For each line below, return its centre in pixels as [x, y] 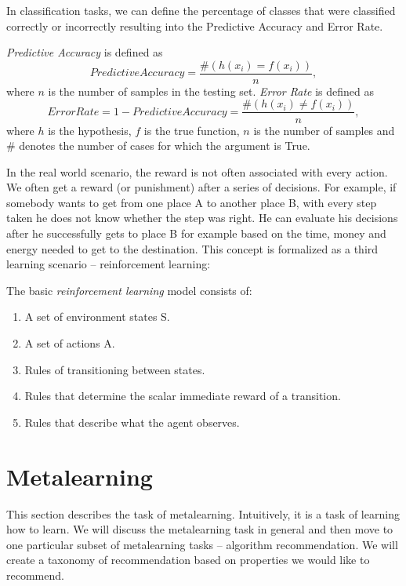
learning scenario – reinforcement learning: [109, 264]
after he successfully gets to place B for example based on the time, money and [196, 233]
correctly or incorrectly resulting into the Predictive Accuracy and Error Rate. [195, 25]
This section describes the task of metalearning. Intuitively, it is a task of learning [203, 513]
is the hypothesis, [90, 130]
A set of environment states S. [97, 317]
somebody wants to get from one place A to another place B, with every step [192, 202]
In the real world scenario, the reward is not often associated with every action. [197, 171]
